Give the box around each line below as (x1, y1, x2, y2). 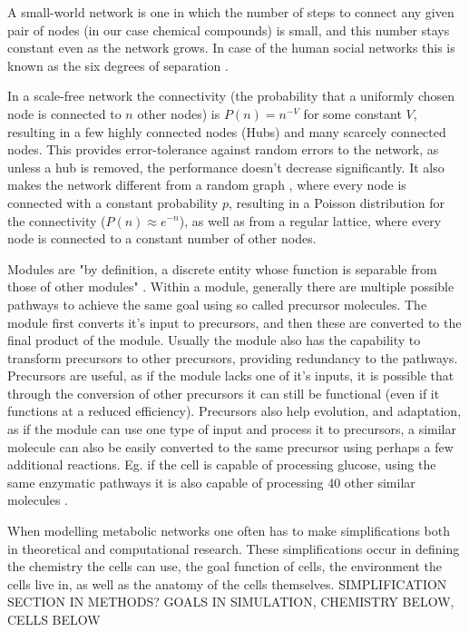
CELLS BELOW (7, 610, 101, 628)
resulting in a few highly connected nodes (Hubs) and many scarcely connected (7, 122, 446, 141)
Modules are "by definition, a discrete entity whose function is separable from (7, 259, 437, 278)
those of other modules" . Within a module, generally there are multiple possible (7, 277, 454, 296)
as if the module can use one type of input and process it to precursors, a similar (7, 420, 456, 439)
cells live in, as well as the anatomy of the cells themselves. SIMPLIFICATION (7, 574, 447, 593)
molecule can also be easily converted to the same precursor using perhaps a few (7, 437, 454, 456)
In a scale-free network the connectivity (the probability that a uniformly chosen (7, 86, 455, 105)
